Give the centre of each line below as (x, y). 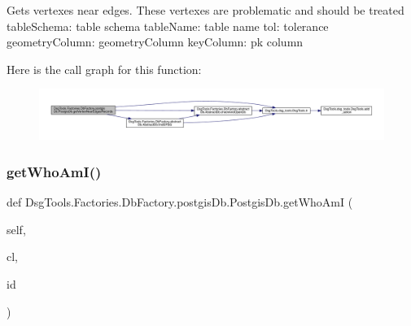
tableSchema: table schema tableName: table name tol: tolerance (168, 26)
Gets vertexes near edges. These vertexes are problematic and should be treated (205, 10)
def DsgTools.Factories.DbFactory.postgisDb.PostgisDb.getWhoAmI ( (180, 202)
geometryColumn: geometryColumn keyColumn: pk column (155, 42)
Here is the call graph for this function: (104, 69)
